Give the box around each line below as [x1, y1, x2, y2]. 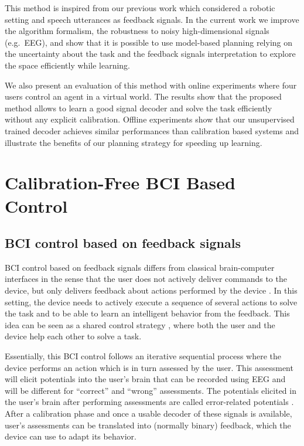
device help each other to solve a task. [5, 330, 142, 342]
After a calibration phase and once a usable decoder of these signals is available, [5, 407, 292, 420]
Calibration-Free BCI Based [5, 171, 235, 195]
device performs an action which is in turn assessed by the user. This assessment [5, 361, 293, 373]
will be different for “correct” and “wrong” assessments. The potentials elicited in [5, 384, 296, 396]
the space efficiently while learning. [5, 59, 130, 71]
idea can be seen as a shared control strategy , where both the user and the [5, 318, 275, 331]
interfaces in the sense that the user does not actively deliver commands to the [5, 273, 287, 285]
